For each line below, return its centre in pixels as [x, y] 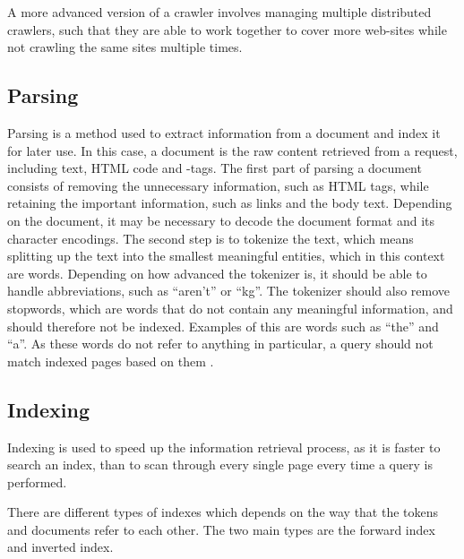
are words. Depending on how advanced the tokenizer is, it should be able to [217, 273]
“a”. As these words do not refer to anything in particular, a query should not [220, 344]
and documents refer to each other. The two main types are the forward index [221, 529]
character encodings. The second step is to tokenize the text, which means [211, 238]
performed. [37, 482]
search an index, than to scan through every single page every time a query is [220, 464]
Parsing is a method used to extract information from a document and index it [224, 132]
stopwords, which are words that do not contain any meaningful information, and [230, 308]
